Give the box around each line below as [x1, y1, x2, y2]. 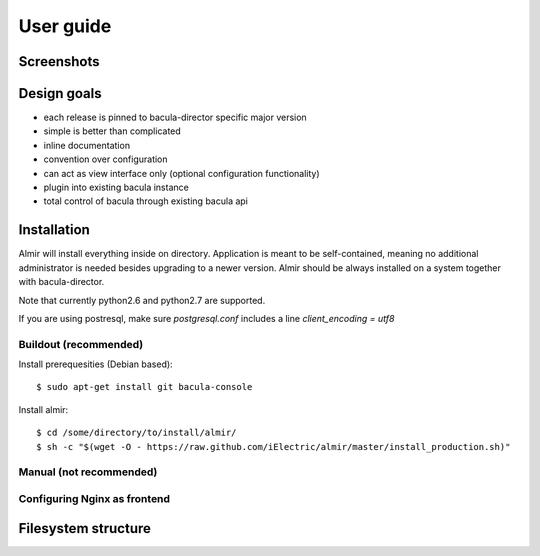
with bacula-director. [18, 276, 105, 288]
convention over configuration [43, 153, 169, 165]
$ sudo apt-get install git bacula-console [36, 381, 253, 393]
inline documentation [43, 139, 130, 151]
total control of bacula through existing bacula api [43, 195, 249, 207]
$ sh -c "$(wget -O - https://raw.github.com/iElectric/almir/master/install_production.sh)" [36, 441, 511, 452]
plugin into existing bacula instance [43, 181, 189, 194]
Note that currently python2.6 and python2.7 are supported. [18, 294, 266, 306]
